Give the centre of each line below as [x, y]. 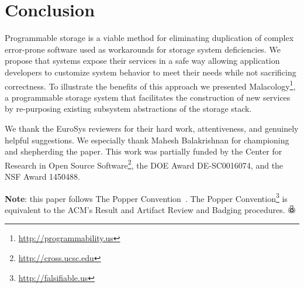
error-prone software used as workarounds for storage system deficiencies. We [143, 49]
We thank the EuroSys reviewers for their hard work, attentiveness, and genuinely [152, 128]
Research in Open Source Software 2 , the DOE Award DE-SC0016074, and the [144, 164]
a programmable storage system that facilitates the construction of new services [148, 97]
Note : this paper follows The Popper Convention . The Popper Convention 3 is [146, 197]
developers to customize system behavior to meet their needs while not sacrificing [151, 72]
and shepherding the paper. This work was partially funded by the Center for [144, 151]
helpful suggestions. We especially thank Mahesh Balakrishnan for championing [147, 140]
